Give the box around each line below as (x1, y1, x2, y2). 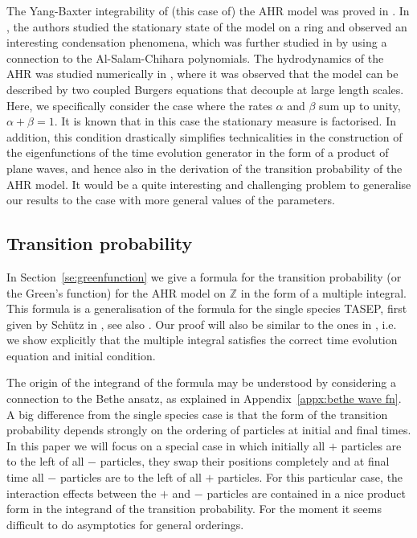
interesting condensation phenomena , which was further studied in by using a (6, 34, 387, 51)
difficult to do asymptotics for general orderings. (6, 515, 244, 532)
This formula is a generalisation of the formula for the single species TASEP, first (6, 300, 407, 317)
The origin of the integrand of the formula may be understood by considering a (6, 374, 396, 391)
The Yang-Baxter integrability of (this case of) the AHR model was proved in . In (6, 2, 410, 18)
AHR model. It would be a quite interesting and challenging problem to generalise (6, 175, 411, 192)
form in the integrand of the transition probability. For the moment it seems (6, 500, 382, 517)
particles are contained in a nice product (206, 484, 406, 501)
